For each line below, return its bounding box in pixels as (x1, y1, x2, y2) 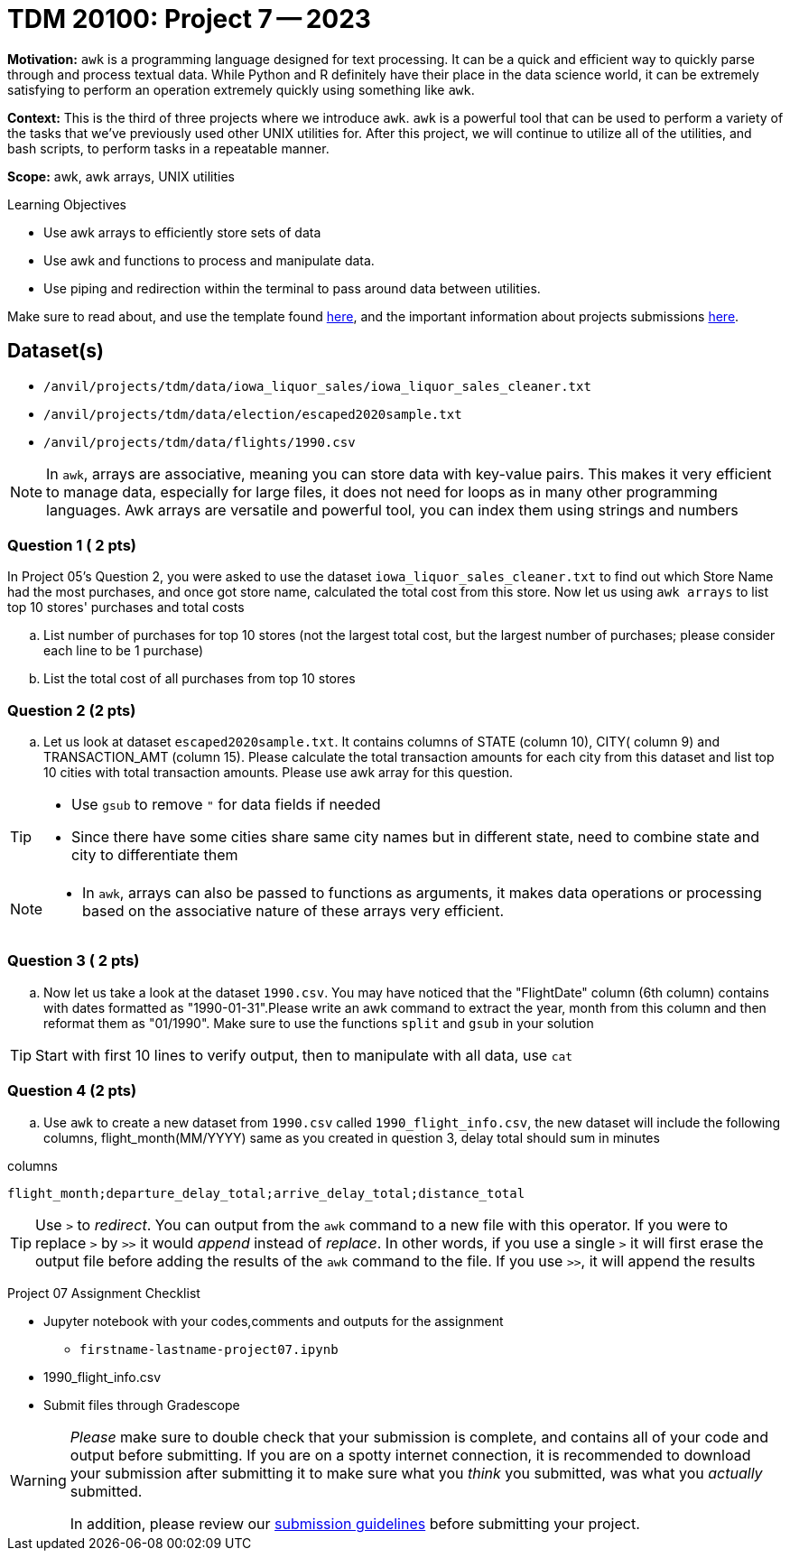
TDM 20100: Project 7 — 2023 (7, 4, 371, 34)
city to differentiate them (71, 846, 238, 865)
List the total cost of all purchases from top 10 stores (43, 671, 356, 687)
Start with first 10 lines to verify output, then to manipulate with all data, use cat (35, 1045, 573, 1064)
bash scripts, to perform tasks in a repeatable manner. (7, 140, 330, 156)
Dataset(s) (7, 339, 104, 363)
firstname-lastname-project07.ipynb (79, 1341, 339, 1357)
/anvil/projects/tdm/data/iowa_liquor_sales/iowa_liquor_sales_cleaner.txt (43, 378, 591, 394)
